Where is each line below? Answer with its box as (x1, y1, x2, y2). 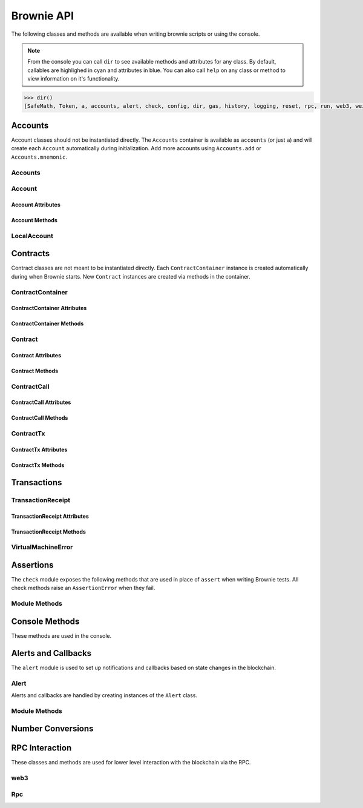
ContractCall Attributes (11, 399, 71, 406)
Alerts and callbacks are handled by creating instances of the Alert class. (11, 691, 198, 699)
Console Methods (11, 616, 80, 626)
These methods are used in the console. (11, 632, 112, 639)
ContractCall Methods (11, 414, 68, 422)
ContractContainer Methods (11, 320, 84, 327)
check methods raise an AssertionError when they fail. (11, 584, 155, 592)
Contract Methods (11, 367, 59, 374)
